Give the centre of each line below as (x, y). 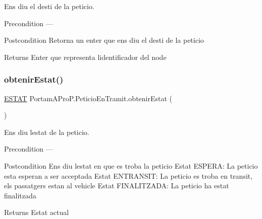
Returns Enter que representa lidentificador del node (85, 57)
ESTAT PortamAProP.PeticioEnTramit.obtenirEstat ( (88, 98)
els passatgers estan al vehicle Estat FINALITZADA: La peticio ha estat (117, 186)
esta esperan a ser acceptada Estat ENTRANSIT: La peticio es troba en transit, (128, 175)
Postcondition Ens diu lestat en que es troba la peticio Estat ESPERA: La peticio (131, 165)
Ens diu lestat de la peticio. (47, 132)
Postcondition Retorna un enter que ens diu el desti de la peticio (104, 40)
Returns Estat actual (37, 212)
